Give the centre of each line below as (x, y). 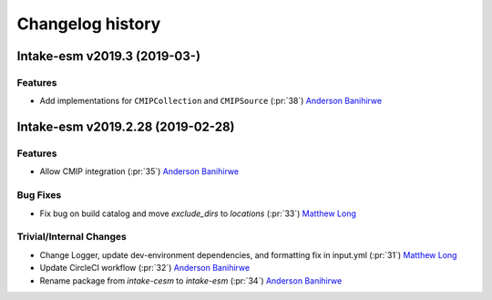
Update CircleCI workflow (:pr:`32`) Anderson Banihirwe (145, 268)
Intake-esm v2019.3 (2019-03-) (108, 56)
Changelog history (89, 24)
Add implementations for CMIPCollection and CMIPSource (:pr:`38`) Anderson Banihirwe (211, 101)
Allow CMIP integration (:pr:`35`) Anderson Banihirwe (139, 171)
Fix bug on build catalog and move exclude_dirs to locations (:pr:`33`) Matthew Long (198, 213)
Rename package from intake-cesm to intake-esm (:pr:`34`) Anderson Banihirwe (191, 280)
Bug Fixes (39, 195)
